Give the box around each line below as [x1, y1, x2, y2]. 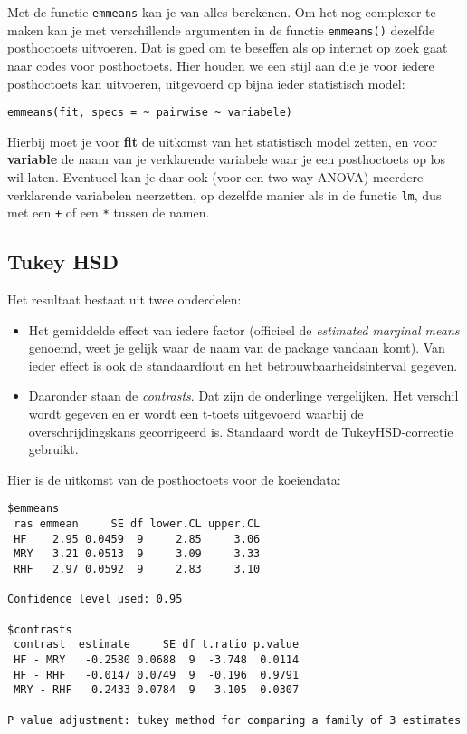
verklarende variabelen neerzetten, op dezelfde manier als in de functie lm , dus [7, 185, 442, 204]
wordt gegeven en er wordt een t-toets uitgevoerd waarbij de [28, 404, 364, 423]
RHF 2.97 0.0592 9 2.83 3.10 [14, 563, 261, 576]
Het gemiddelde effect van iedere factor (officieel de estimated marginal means [28, 320, 460, 339]
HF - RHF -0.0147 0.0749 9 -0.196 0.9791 [14, 668, 300, 681]
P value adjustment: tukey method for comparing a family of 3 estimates [7, 713, 462, 727]
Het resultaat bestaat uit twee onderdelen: [7, 290, 242, 309]
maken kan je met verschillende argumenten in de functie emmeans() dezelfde [7, 20, 435, 39]
